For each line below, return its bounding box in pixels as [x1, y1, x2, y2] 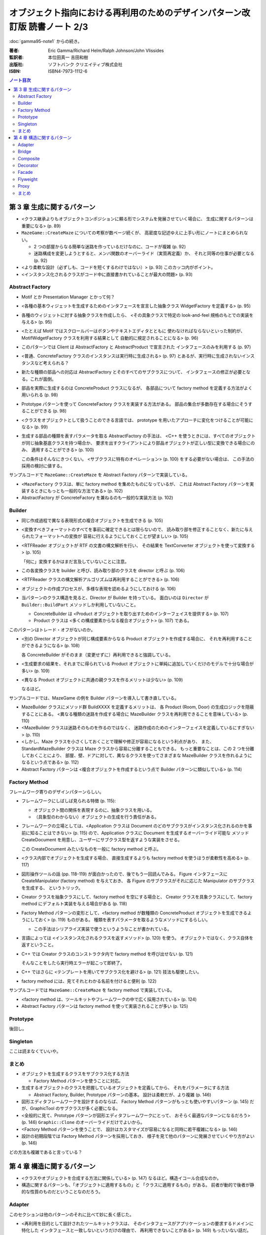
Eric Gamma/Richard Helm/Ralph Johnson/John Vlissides [48, 47, 164, 53]
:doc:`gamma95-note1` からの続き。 [9, 39, 82, 44]
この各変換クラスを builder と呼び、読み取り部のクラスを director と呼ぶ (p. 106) [21, 567, 185, 573]
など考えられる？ [34, 360, 69, 366]
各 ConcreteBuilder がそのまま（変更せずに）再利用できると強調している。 [21, 652, 173, 658]
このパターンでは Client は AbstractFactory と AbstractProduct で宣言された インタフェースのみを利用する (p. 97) [21, 344, 251, 350]
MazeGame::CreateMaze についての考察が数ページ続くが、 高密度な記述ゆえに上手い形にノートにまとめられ [21, 230, 244, 236]
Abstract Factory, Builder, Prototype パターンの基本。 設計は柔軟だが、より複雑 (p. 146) [33, 1092, 211, 1098]
